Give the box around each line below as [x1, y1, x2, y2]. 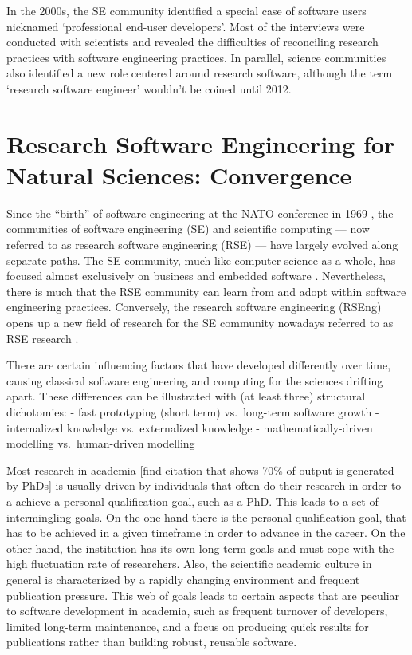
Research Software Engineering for [6, 127, 395, 160]
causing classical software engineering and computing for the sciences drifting [6, 372, 383, 389]
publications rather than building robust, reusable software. [6, 633, 297, 650]
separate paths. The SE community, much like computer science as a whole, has [6, 251, 396, 268]
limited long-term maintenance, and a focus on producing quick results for [6, 618, 369, 634]
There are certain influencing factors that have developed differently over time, [6, 357, 391, 373]
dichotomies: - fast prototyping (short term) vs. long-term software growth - [6, 404, 379, 420]
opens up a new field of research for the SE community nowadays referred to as [6, 314, 394, 331]
